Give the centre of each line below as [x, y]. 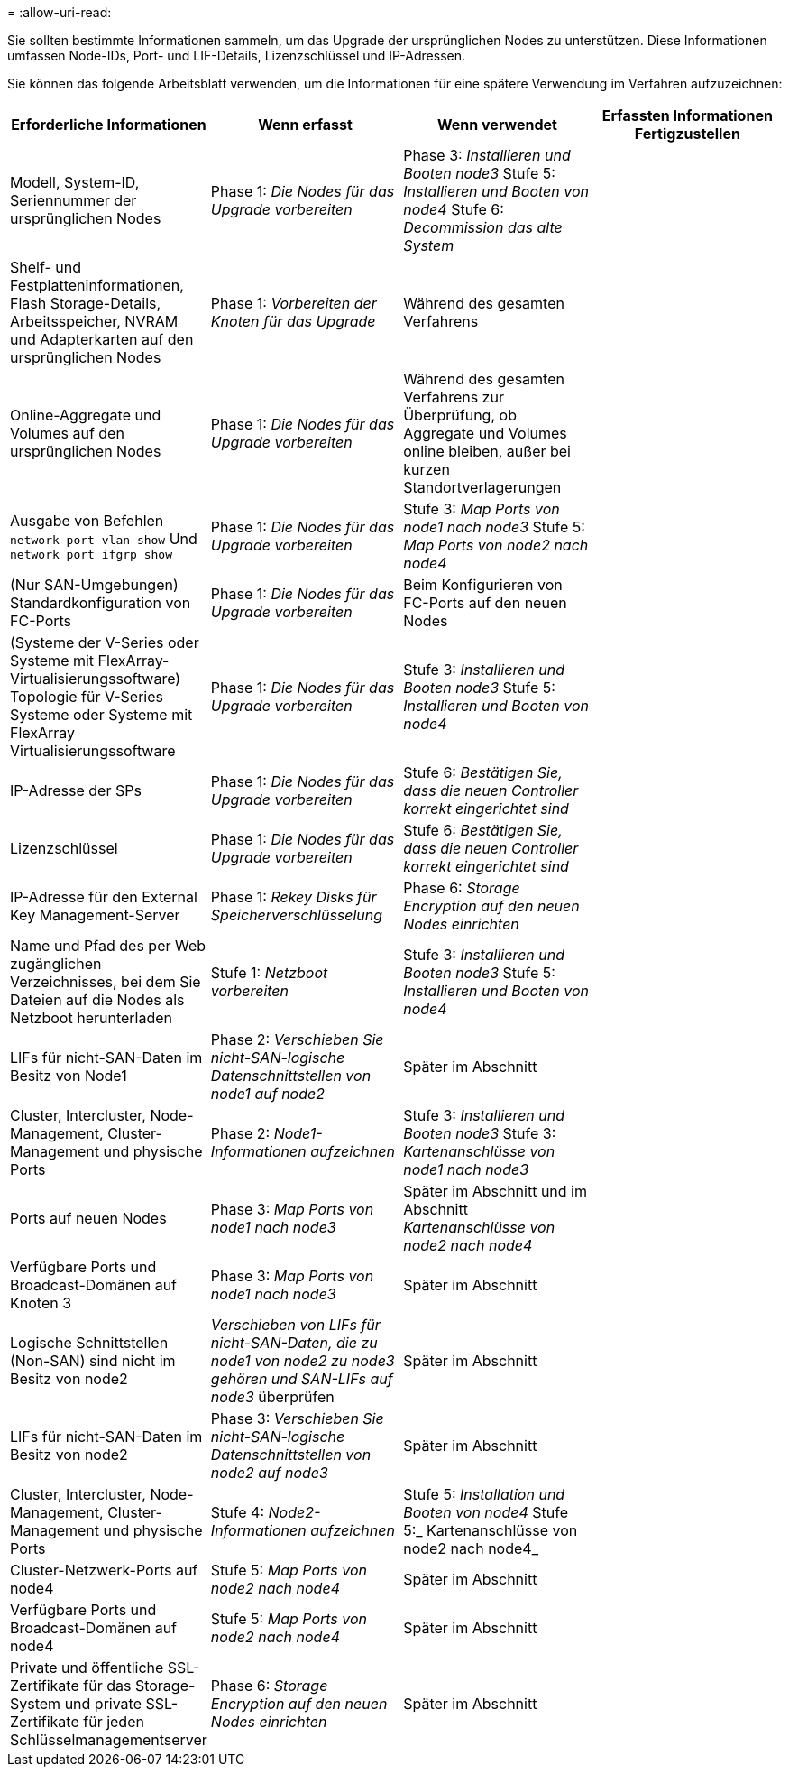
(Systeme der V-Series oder [105, 642]
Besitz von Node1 [69, 1076]
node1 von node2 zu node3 [303, 1361]
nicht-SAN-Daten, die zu [294, 1343]
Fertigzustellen [687, 134]
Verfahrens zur [454, 397]
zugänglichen [56, 964]
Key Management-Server [95, 915]
